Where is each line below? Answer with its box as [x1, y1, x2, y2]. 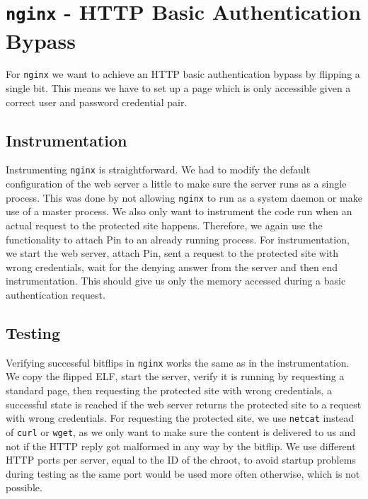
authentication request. [6, 287, 105, 302]
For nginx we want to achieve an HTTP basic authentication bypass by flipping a [6, 67, 360, 81]
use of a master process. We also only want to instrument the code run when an [6, 204, 352, 219]
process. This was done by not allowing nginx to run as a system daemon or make [6, 190, 362, 205]
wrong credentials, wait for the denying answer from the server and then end [6, 259, 338, 274]
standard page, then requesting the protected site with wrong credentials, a [6, 383, 332, 397]
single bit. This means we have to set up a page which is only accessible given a [6, 81, 351, 96]
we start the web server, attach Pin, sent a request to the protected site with [6, 246, 339, 260]
